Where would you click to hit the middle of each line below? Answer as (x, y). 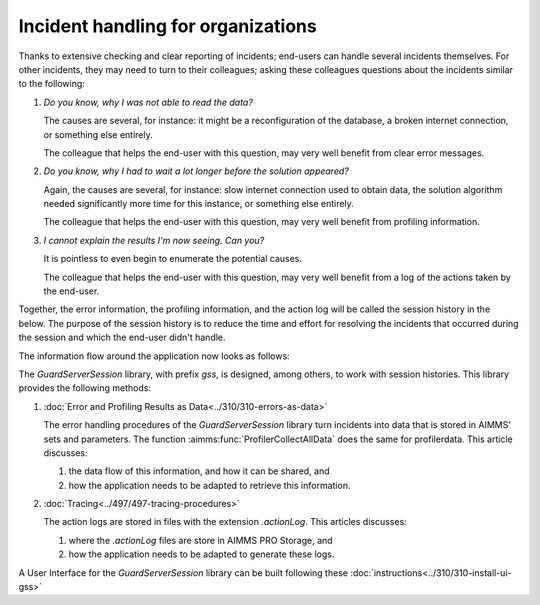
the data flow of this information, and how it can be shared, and (199, 471)
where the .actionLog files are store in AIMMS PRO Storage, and (201, 540)
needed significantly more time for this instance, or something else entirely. (198, 204)
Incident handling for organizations (167, 26)
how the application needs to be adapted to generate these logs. (201, 554)
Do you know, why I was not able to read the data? (148, 102)
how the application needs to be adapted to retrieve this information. (209, 485)
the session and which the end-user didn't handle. (122, 337)
